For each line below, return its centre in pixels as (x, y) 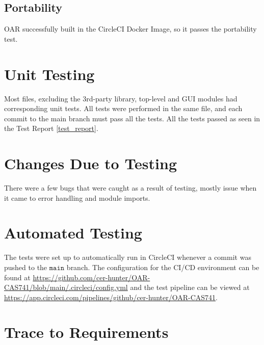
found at (17, 277)
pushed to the (26, 267)
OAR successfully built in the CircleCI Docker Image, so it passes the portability (130, 29)
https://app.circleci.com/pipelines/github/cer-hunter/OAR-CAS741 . (111, 297)
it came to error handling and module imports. (77, 197)
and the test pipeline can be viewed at (190, 287)
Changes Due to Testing (91, 163)
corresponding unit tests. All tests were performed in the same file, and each (123, 108)
